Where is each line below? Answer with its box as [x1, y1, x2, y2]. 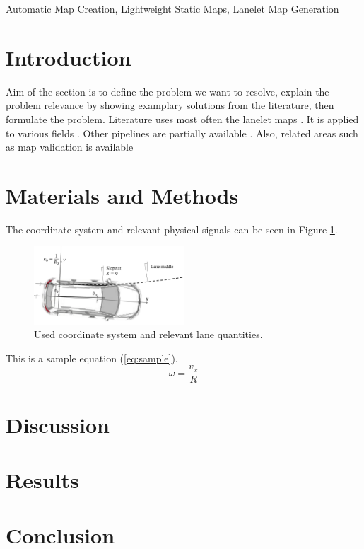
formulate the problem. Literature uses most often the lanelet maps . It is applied [6, 111, 359, 126]
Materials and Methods [6, 180, 239, 209]
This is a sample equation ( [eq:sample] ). [6, 350, 178, 365]
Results [6, 465, 79, 494]
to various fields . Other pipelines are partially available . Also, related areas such [6, 125, 358, 140]
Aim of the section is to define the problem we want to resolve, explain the [6, 83, 329, 98]
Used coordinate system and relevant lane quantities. [34, 327, 263, 342]
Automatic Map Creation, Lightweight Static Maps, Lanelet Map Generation [6, 1, 339, 16]
